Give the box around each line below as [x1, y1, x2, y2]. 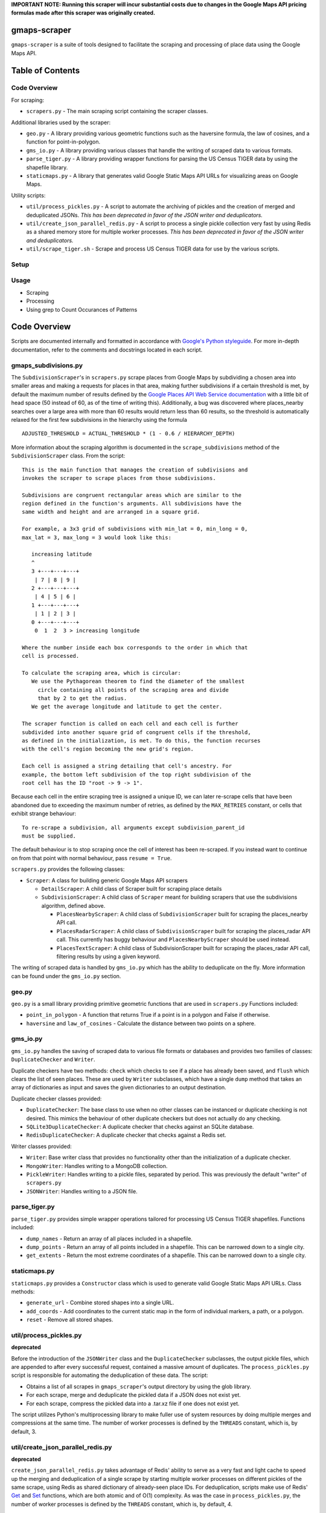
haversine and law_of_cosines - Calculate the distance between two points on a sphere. [26, 1020, 256, 1027]
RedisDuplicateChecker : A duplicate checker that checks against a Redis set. [26, 1132, 226, 1139]
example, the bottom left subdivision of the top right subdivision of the [22, 771, 251, 778]
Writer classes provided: [11, 1143, 72, 1150]
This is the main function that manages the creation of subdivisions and [22, 466, 248, 473]
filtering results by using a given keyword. [56, 953, 161, 960]
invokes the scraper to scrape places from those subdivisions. [22, 474, 217, 481]
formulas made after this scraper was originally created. [11, 9, 156, 16]
